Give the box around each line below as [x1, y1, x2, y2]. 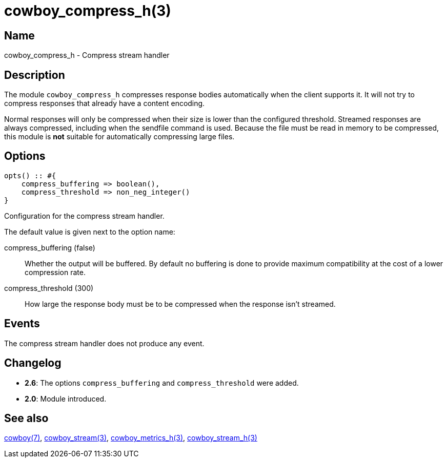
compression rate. [25, 267, 86, 277]
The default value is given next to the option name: [4, 227, 175, 236]
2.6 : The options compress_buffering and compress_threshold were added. [25, 378, 299, 387]
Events [4, 317, 40, 330]
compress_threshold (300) [4, 283, 94, 292]
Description [4, 68, 65, 81]
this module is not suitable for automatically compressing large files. [4, 132, 235, 141]
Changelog [4, 356, 62, 370]
